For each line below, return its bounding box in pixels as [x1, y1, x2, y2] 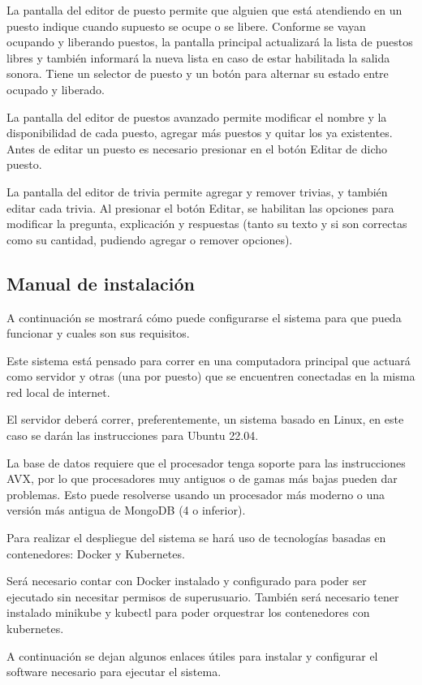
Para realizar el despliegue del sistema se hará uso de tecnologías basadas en [6, 529, 386, 546]
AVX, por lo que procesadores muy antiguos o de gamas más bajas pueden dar [6, 470, 398, 487]
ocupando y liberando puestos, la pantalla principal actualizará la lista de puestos [6, 33, 413, 50]
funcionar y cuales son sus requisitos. [6, 325, 190, 342]
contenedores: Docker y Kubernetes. [6, 545, 185, 562]
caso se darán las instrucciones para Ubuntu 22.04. [6, 427, 259, 444]
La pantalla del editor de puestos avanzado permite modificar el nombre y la [6, 108, 387, 125]
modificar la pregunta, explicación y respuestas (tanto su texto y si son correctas [6, 215, 407, 232]
